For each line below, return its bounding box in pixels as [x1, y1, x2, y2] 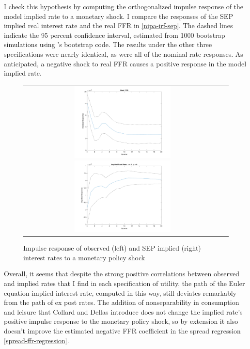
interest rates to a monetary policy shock [23, 252, 145, 262]
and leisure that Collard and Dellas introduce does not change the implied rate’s [4, 306, 243, 317]
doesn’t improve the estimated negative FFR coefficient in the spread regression [4, 325, 241, 335]
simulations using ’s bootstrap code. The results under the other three [4, 39, 212, 49]
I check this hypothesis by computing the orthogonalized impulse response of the [4, 1, 244, 11]
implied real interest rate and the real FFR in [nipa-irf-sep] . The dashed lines [4, 20, 233, 31]
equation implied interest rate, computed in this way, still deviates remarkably [4, 287, 236, 298]
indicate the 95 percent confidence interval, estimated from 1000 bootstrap [4, 30, 225, 40]
